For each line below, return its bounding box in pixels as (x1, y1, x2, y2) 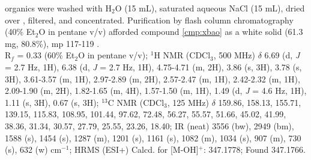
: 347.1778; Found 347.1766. (204, 143, 306, 156)
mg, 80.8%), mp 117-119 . (5, 37, 100, 49)
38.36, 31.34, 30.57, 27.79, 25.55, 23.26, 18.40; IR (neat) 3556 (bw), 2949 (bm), (5, 119, 294, 132)
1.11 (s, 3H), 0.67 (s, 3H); (5, 96, 99, 108)
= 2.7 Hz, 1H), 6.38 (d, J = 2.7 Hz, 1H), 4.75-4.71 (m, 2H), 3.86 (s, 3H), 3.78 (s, (5, 60, 302, 73)
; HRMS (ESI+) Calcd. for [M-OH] (69, 143, 199, 156)
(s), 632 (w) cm (5, 143, 62, 156)
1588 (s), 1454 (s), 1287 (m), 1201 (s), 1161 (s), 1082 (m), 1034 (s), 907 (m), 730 (5, 131, 301, 144)
